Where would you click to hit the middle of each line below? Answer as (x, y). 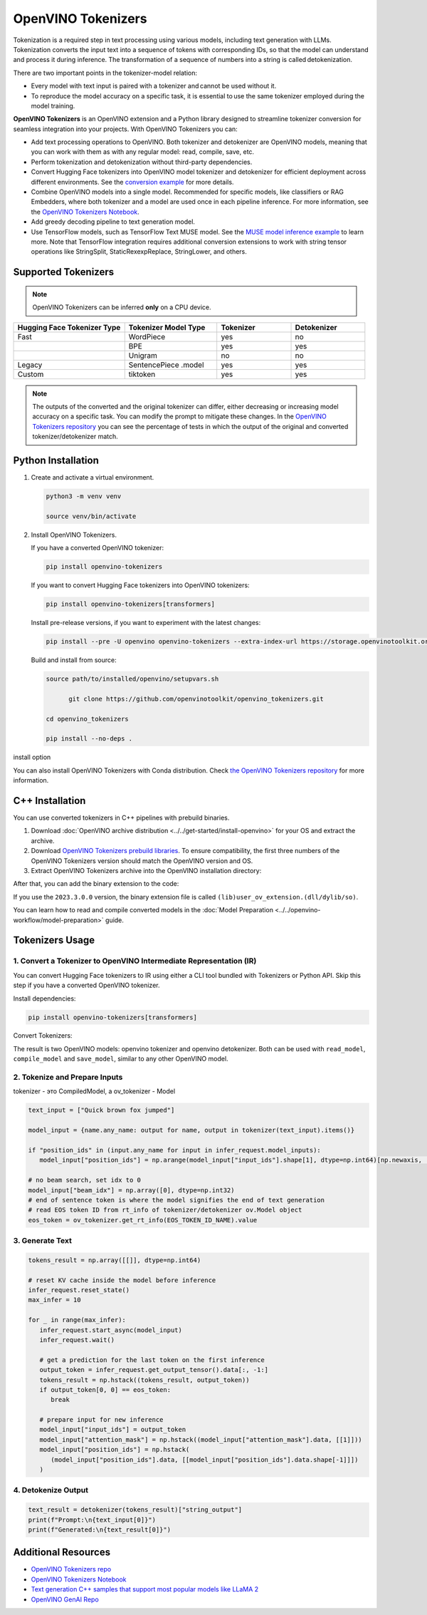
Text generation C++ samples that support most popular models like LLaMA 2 (145, 1589)
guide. (115, 920)
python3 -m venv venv (84, 496)
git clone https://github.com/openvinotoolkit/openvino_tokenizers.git (196, 699)
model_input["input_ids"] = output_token (113, 1430)
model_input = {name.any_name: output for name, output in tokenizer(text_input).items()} (191, 1130)
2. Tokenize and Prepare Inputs (68, 1078)
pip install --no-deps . (89, 739)
